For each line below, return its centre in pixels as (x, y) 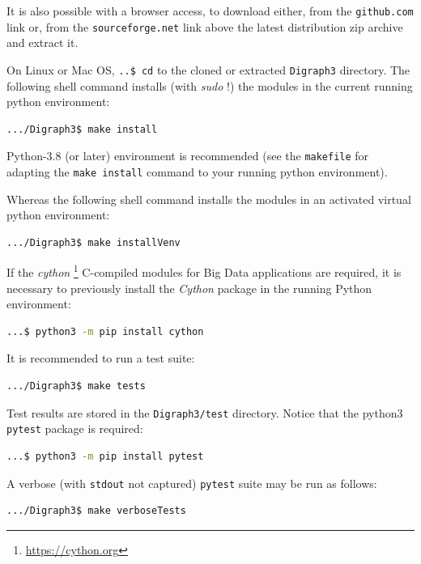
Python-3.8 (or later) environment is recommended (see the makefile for (188, 156)
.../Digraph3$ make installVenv (94, 242)
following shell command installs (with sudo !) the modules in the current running (210, 85)
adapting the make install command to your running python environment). (197, 172)
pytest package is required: (75, 428)
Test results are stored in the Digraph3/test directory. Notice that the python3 (205, 412)
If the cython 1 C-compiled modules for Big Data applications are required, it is (204, 271)
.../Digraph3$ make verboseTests (96, 511)
